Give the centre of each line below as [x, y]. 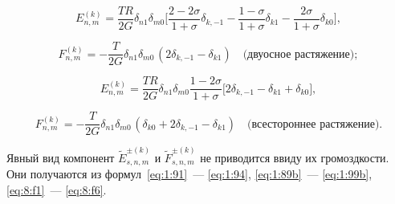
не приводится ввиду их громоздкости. [295, 157]
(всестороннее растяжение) [314, 124]
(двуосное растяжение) [299, 54]
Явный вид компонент [61, 157]
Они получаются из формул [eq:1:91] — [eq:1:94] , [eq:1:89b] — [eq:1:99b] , [189, 174]
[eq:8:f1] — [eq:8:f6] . [57, 189]
